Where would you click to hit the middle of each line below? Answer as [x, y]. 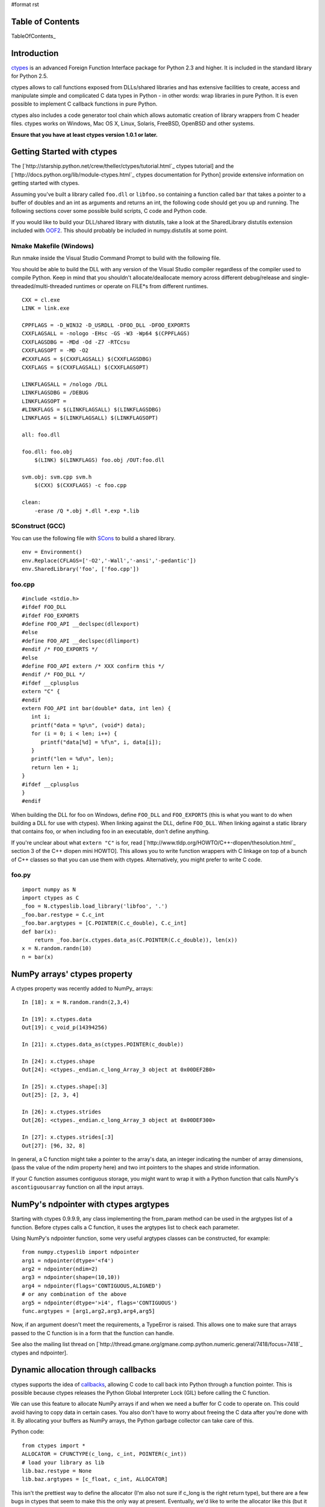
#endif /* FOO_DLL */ [54, 675]
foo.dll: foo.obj [47, 451]
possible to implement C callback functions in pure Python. [84, 104]
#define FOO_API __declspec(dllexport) [81, 624]
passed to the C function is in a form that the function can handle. [93, 1333]
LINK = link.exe [46, 308]
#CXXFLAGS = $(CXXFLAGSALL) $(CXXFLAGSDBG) [87, 359]
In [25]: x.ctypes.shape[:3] [65, 1086]
